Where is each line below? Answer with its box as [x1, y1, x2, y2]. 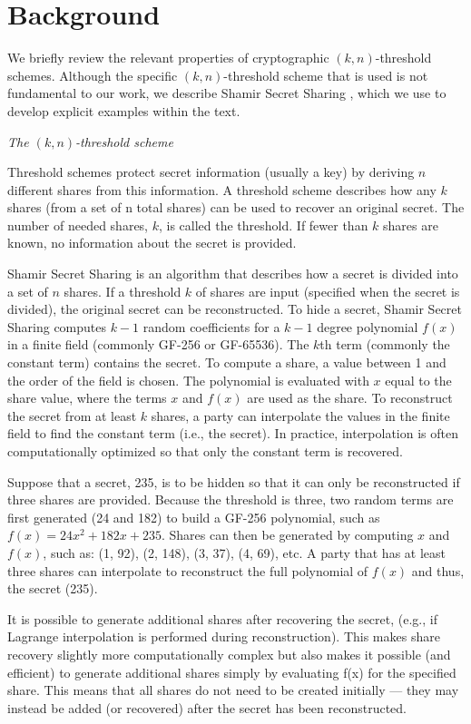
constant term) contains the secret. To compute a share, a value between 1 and [7, 353, 446, 372]
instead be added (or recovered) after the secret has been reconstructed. [7, 698, 407, 717]
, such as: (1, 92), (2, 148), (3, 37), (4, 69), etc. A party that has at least [43, 543, 446, 562]
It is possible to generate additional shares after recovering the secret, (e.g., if [7, 609, 437, 628]
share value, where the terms [7, 388, 167, 407]
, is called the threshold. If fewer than [158, 215, 368, 234]
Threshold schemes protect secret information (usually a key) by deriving [7, 162, 415, 181]
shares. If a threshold [64, 281, 182, 300]
